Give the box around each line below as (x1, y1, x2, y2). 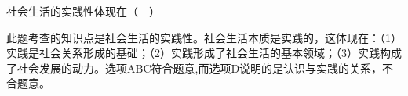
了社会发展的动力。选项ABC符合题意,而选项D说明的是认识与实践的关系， (6, 59, 383, 76)
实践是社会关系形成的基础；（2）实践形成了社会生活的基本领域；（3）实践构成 (6, 44, 402, 61)
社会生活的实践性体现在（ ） (6, 3, 160, 19)
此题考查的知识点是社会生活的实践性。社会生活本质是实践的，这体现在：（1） (6, 29, 402, 45)
